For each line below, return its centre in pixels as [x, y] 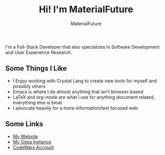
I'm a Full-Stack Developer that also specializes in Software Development [82, 47]
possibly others [29, 86]
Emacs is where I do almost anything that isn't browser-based [78, 92]
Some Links [24, 124]
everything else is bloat [37, 102]
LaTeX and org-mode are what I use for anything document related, [84, 97]
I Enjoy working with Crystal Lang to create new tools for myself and [85, 81]
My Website [25, 136]
